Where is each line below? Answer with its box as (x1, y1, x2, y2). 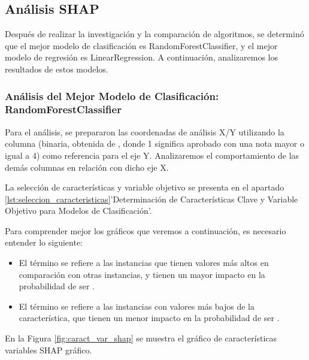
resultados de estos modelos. (5, 62, 108, 75)
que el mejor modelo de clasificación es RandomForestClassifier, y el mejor (5, 39, 278, 52)
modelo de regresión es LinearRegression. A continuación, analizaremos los (5, 51, 278, 63)
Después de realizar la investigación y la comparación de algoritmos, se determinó (5, 28, 304, 40)
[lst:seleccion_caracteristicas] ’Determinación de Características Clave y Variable (5, 192, 298, 205)
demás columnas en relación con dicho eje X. (5, 161, 169, 173)
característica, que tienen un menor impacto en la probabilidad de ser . (19, 311, 280, 324)
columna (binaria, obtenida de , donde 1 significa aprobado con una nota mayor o (5, 137, 304, 150)
